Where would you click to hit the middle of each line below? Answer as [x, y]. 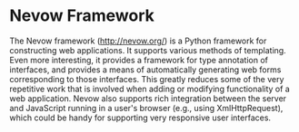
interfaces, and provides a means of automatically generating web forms [145, 70]
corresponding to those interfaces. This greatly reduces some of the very [147, 79]
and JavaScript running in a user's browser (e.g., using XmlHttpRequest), [146, 108]
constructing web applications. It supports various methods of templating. [148, 50]
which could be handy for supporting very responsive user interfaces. [140, 118]
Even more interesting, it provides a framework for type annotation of [139, 60]
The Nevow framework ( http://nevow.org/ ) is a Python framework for [138, 41]
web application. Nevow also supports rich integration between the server [148, 98]
